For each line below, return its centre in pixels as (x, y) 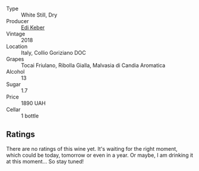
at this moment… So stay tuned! (45, 161)
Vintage (16, 34)
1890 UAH (34, 103)
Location (17, 46)
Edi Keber (33, 27)
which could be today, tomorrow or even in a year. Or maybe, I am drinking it (100, 155)
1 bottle (30, 116)
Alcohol (15, 72)
